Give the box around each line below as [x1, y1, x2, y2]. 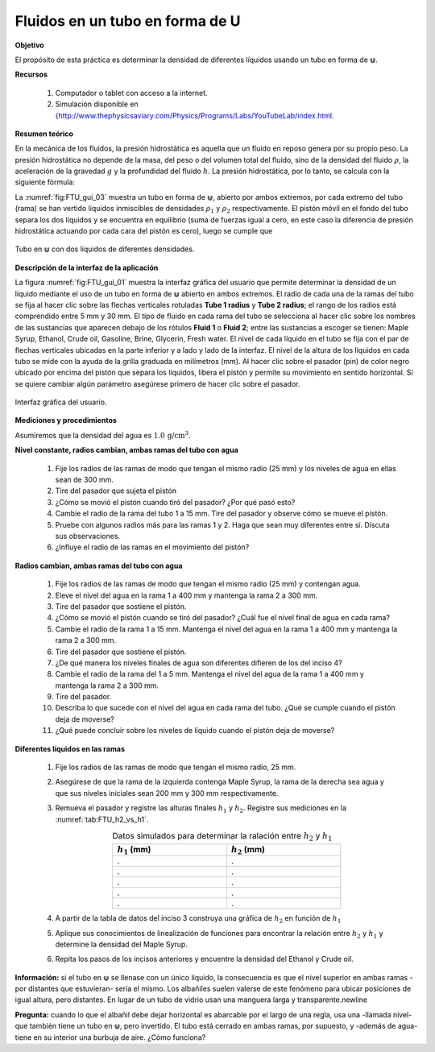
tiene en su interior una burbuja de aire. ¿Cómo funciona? [14, 1032, 206, 1042]
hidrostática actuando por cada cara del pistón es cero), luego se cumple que [14, 226, 273, 236]
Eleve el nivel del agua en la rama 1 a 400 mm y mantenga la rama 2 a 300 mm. [55, 590, 318, 600]
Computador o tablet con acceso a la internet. [55, 88, 209, 97]
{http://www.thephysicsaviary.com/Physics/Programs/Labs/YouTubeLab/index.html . [55, 110, 334, 120]
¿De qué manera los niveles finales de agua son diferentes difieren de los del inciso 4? [55, 657, 342, 668]
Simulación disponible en [55, 99, 139, 109]
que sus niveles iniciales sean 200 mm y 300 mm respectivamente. [55, 788, 279, 797]
